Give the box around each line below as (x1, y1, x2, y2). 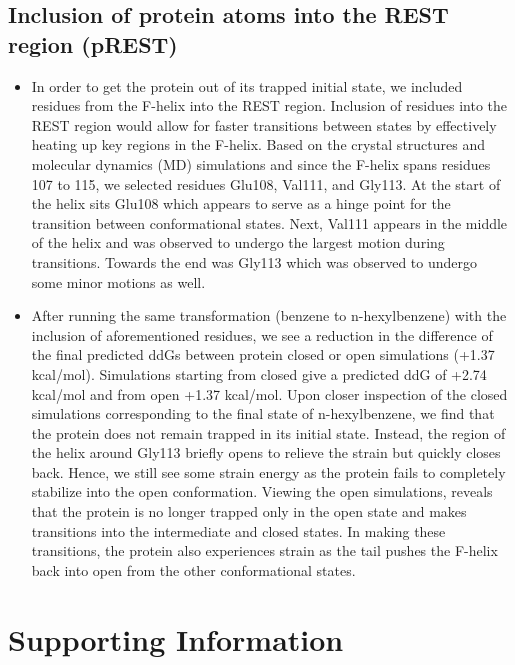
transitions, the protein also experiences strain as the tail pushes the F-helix (31, 540, 498, 561)
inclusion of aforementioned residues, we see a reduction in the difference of (31, 324, 493, 345)
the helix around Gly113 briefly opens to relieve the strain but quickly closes (31, 442, 501, 463)
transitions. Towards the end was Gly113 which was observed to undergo (31, 251, 477, 272)
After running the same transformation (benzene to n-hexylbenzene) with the (31, 305, 507, 326)
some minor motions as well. (31, 271, 206, 292)
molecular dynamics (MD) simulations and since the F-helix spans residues (31, 153, 491, 174)
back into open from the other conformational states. (31, 559, 356, 580)
